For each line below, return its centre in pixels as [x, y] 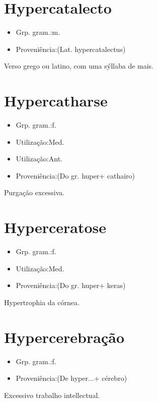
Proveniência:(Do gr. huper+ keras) [71, 285]
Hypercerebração [64, 337]
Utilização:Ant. [39, 159]
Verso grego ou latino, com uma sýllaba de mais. [79, 66]
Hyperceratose [55, 227]
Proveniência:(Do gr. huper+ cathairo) [75, 175]
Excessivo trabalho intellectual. [52, 395]
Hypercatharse [56, 101]
